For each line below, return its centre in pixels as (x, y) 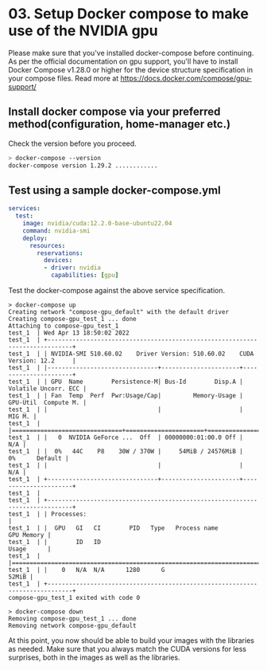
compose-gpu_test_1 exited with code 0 (74, 598)
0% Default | (39, 459)
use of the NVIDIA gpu (83, 31)
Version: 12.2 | (43, 361)
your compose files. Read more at (64, 78)
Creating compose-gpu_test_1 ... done (72, 319)
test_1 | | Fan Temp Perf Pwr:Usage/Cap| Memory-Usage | (126, 396)
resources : (47, 245)
